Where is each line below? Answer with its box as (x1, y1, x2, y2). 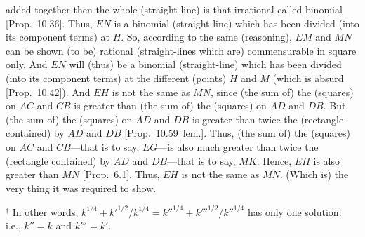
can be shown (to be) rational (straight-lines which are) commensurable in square (6, 43, 357, 57)
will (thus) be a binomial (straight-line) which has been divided (69, 57, 342, 72)
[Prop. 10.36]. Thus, (6, 15, 93, 30)
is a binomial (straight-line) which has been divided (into (114, 15, 359, 30)
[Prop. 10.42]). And (6, 84, 91, 99)
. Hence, (256, 153, 292, 168)
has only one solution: (247, 204, 342, 219)
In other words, (12, 204, 79, 219)
